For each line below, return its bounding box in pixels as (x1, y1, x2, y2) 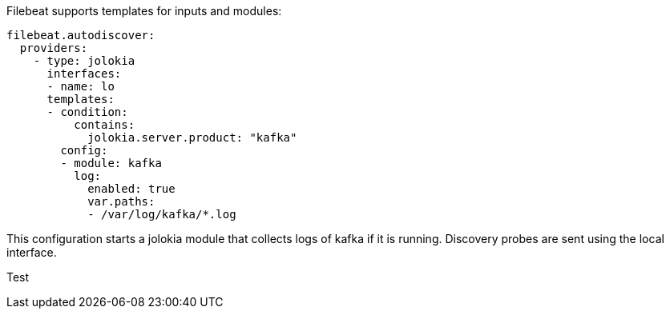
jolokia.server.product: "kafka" (87, 131, 297, 144)
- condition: (46, 106, 128, 118)
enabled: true (87, 182, 176, 195)
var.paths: (87, 195, 155, 208)
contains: (74, 118, 135, 131)
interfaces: (46, 67, 122, 80)
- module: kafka (60, 157, 162, 169)
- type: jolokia (33, 54, 135, 67)
